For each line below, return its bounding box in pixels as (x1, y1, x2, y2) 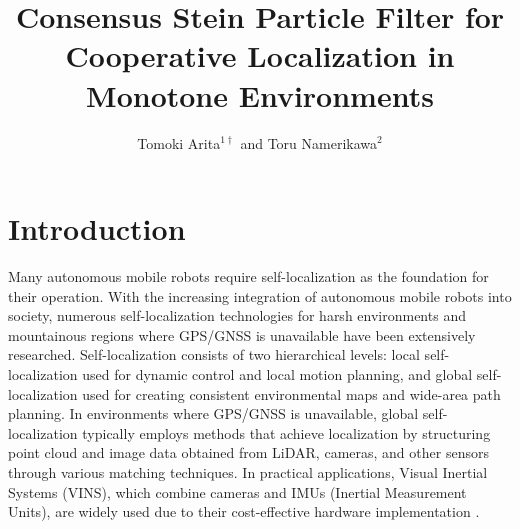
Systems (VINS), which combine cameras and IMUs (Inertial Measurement (8, 481, 467, 502)
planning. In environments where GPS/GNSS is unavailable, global (8, 403, 419, 424)
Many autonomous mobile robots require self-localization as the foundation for (8, 266, 489, 287)
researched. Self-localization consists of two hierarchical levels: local (8, 344, 420, 365)
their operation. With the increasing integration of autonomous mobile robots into (8, 285, 512, 306)
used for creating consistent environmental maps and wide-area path (82, 383, 501, 404)
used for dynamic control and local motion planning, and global (82, 364, 473, 384)
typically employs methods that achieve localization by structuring (82, 422, 491, 443)
